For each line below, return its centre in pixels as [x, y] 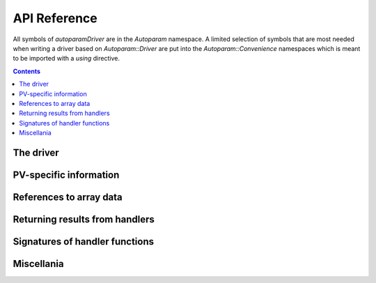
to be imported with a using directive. [66, 59]
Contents [27, 71]
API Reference [55, 18]
